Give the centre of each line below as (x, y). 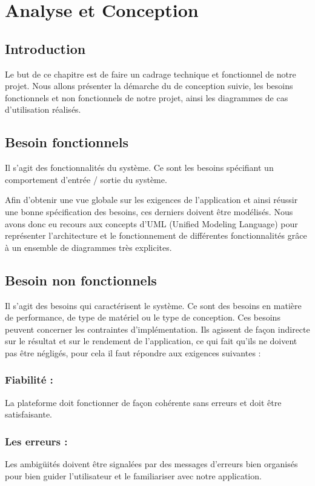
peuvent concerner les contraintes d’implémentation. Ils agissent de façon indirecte (157, 329)
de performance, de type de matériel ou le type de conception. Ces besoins (143, 317)
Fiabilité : (29, 380)
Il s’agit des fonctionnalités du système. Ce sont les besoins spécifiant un (139, 168)
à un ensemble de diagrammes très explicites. (88, 247)
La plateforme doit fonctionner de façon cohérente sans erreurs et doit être (143, 402)
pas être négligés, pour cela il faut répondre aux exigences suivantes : (133, 352)
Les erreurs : (36, 441)
